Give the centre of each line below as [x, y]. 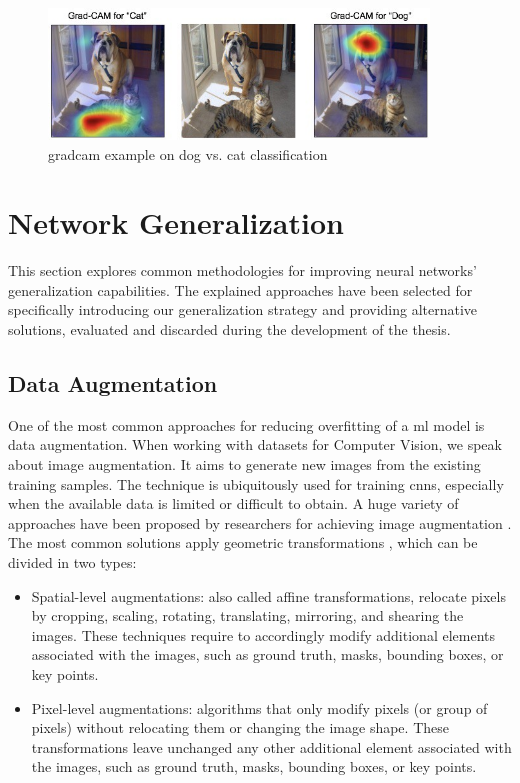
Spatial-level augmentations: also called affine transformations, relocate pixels [268, 595]
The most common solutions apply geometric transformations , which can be [243, 542]
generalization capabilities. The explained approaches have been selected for [240, 289]
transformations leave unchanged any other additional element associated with [271, 746]
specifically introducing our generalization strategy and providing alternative [243, 309]
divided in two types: [72, 561]
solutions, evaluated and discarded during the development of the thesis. [229, 329]
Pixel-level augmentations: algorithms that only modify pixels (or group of [259, 707]
